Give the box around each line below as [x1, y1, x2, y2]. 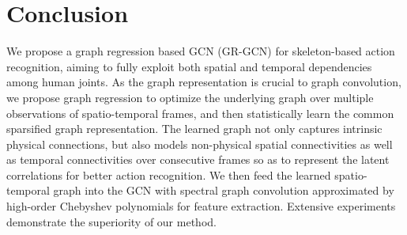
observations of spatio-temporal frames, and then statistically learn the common [6, 104, 394, 121]
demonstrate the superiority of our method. [6, 213, 217, 229]
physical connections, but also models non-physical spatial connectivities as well [6, 135, 393, 152]
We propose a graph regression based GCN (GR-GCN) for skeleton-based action [6, 43, 395, 59]
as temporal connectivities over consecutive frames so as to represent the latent [6, 151, 390, 168]
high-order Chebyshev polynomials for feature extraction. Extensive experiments [6, 198, 396, 214]
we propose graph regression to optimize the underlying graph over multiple [6, 89, 374, 105]
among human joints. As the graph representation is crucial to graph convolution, [6, 74, 401, 90]
